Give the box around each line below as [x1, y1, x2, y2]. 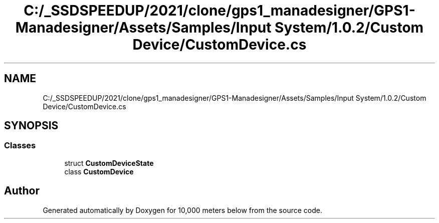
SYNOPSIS [4, 119, 59, 132]
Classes [4, 140, 36, 151]
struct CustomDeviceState [64, 158, 154, 167]
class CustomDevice [64, 167, 134, 176]
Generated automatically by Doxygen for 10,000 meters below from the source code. [43, 205, 322, 214]
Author [4, 184, 40, 197]
